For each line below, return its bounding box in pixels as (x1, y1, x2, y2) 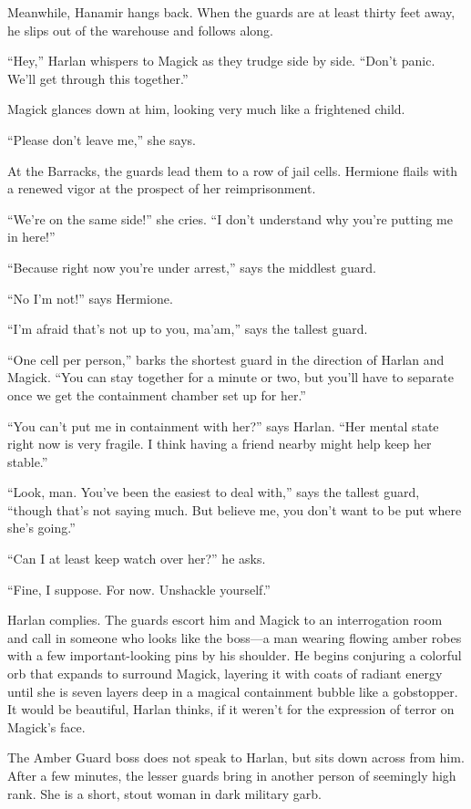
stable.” (7, 451, 48, 471)
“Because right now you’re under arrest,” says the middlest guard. (7, 257, 376, 276)
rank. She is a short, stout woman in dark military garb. (7, 783, 323, 803)
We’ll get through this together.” (7, 68, 189, 88)
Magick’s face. (7, 717, 86, 736)
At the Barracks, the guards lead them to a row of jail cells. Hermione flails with (7, 161, 458, 180)
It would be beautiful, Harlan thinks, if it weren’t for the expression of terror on (7, 700, 455, 719)
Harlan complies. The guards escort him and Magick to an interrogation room (7, 610, 443, 629)
